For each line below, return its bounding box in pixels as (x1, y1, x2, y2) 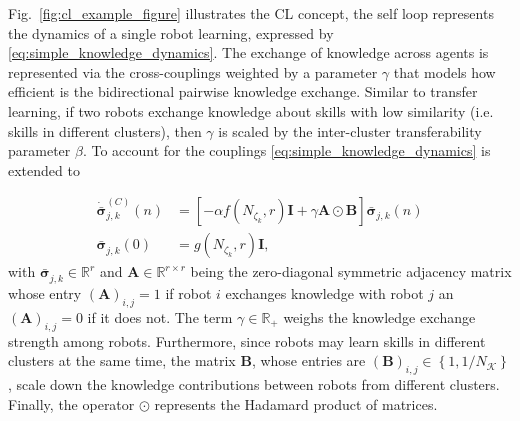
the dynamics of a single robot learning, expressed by (8, 22, 334, 43)
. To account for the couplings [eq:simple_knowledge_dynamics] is (82, 140, 491, 161)
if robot (165, 282, 212, 303)
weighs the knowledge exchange (283, 306, 476, 327)
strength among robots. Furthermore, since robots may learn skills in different (8, 330, 486, 351)
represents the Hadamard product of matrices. (154, 393, 438, 414)
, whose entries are (251, 350, 366, 371)
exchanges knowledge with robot (225, 282, 424, 303)
